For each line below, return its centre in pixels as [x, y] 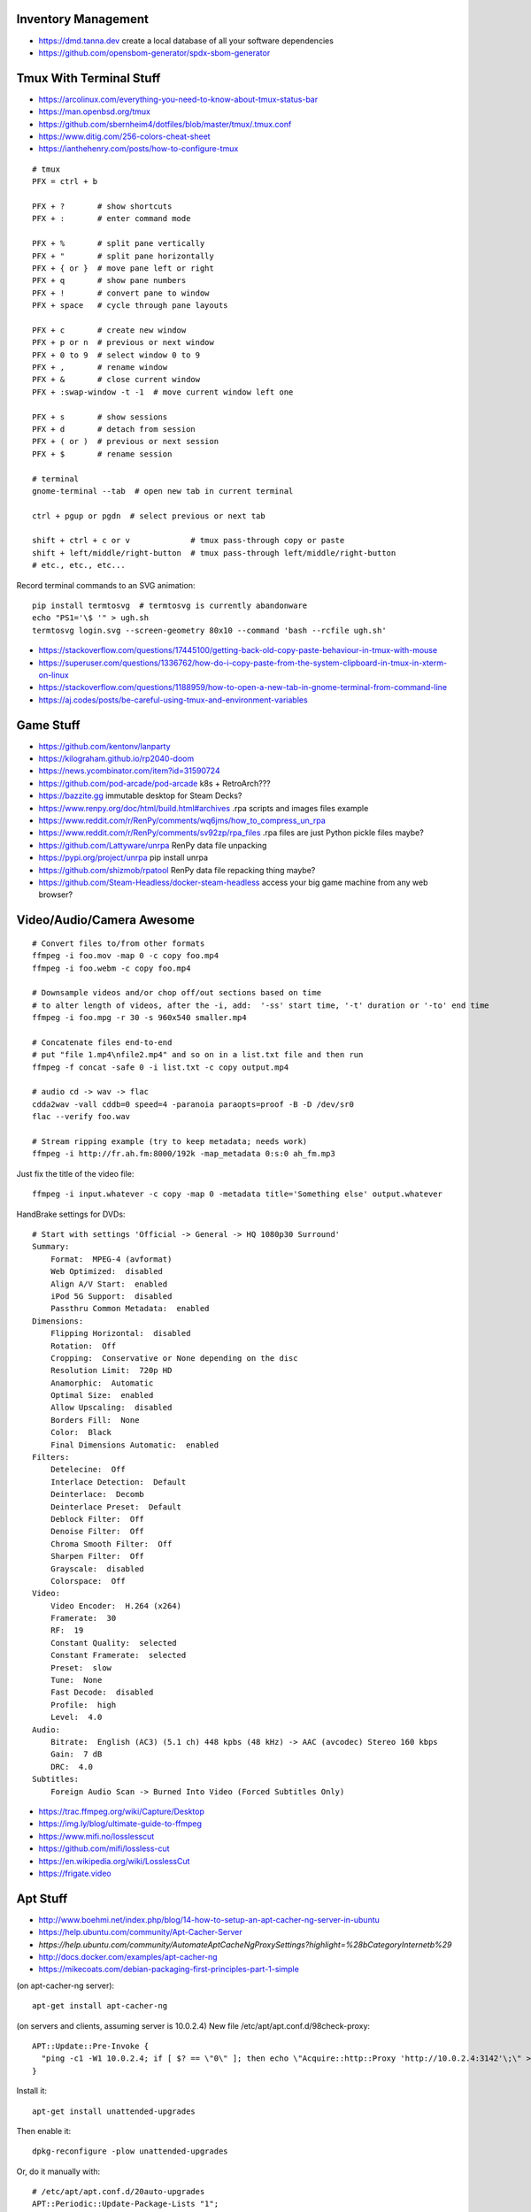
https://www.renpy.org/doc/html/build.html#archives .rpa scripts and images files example [204, 808]
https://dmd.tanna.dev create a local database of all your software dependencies [186, 41]
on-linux [54, 675]
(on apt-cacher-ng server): [65, 1985]
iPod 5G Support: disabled [111, 1296]
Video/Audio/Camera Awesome [105, 920]
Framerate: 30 [83, 1618]
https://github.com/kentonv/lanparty [105, 746]
